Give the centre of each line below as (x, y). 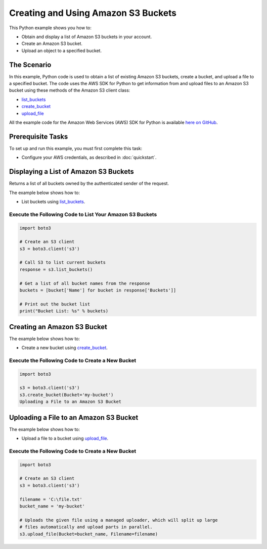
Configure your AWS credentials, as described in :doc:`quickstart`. (89, 157)
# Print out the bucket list (55, 304)
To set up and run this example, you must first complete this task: (76, 148)
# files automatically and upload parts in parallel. (86, 527)
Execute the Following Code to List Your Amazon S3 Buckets (83, 214)
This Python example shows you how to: (50, 28)
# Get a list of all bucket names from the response (85, 283)
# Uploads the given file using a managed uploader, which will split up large (119, 520)
